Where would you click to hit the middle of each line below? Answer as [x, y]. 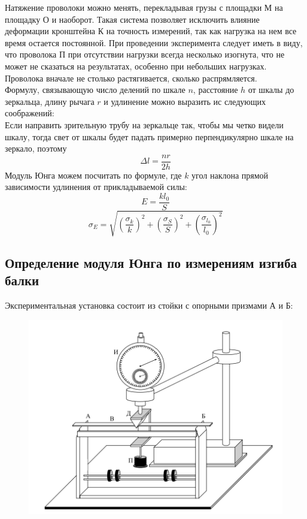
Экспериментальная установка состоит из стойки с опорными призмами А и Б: [149, 305]
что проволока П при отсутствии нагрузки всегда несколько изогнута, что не [145, 54]
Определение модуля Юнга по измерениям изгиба [151, 262]
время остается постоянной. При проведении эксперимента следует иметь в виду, [154, 42]
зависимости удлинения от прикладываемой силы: [96, 187]
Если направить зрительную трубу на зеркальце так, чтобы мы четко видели [144, 124]
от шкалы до [271, 90]
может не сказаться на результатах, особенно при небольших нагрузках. [136, 66]
